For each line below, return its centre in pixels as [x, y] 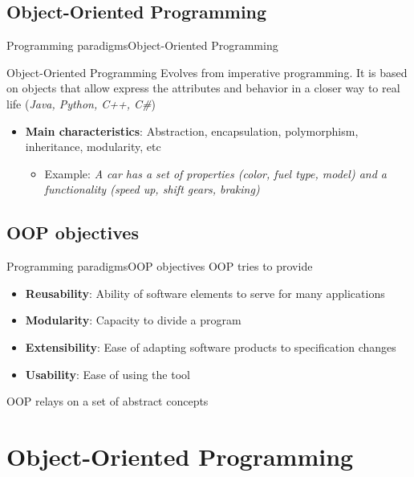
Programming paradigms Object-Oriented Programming [142, 45]
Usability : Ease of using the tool [108, 374]
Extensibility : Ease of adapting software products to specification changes [211, 347]
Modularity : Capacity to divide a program [133, 320]
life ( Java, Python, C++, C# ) [81, 103]
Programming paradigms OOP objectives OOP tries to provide [160, 266]
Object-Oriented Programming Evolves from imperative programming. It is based [207, 72]
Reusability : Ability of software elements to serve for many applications [205, 293]
